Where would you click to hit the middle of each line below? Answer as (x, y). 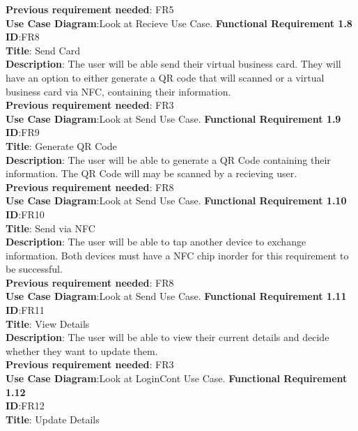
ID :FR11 (25, 310)
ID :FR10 (25, 214)
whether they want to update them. (82, 350)
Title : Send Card (43, 50)
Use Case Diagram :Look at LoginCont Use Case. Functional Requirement (177, 378)
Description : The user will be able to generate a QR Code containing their (168, 159)
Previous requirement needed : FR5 (90, 9)
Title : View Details (48, 323)
